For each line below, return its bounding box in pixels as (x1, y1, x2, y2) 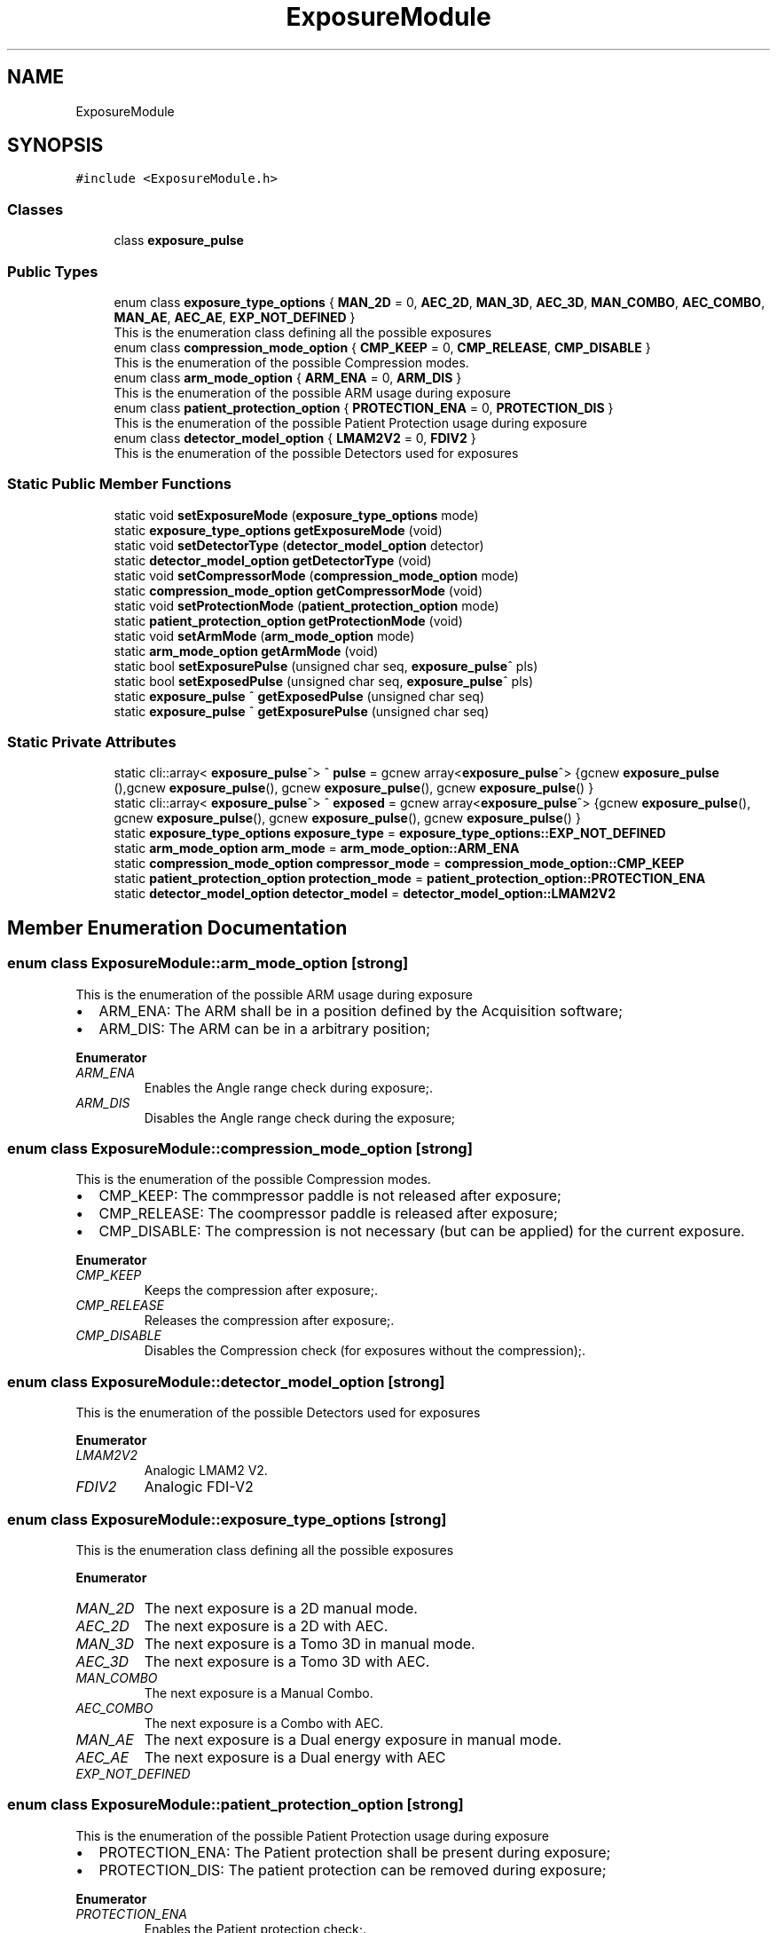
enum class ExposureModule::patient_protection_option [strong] (7, 1795, 464, 1814)
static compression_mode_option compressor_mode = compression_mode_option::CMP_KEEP (114, 856, 685, 872)
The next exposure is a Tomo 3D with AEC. (144, 1652, 430, 1670)
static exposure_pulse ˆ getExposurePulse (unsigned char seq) (114, 703, 490, 719)
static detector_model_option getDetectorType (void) (114, 552, 432, 568)
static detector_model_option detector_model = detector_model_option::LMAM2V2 (114, 886, 616, 902)
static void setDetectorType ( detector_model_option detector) (114, 537, 484, 553)
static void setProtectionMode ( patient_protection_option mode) (114, 597, 499, 613)
